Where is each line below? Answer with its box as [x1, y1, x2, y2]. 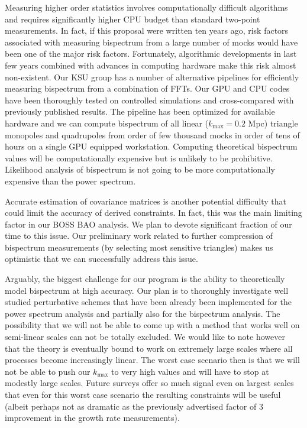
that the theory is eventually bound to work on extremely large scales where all [5, 342, 293, 354]
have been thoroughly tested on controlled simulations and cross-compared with [5, 93, 294, 106]
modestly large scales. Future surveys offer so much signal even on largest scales [5, 377, 294, 389]
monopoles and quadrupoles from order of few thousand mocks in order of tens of [5, 128, 300, 141]
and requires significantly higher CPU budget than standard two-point [5, 12, 260, 25]
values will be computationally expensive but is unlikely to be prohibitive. [5, 151, 273, 164]
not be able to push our [5, 365, 91, 377]
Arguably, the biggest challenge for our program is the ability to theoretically [5, 273, 285, 285]
